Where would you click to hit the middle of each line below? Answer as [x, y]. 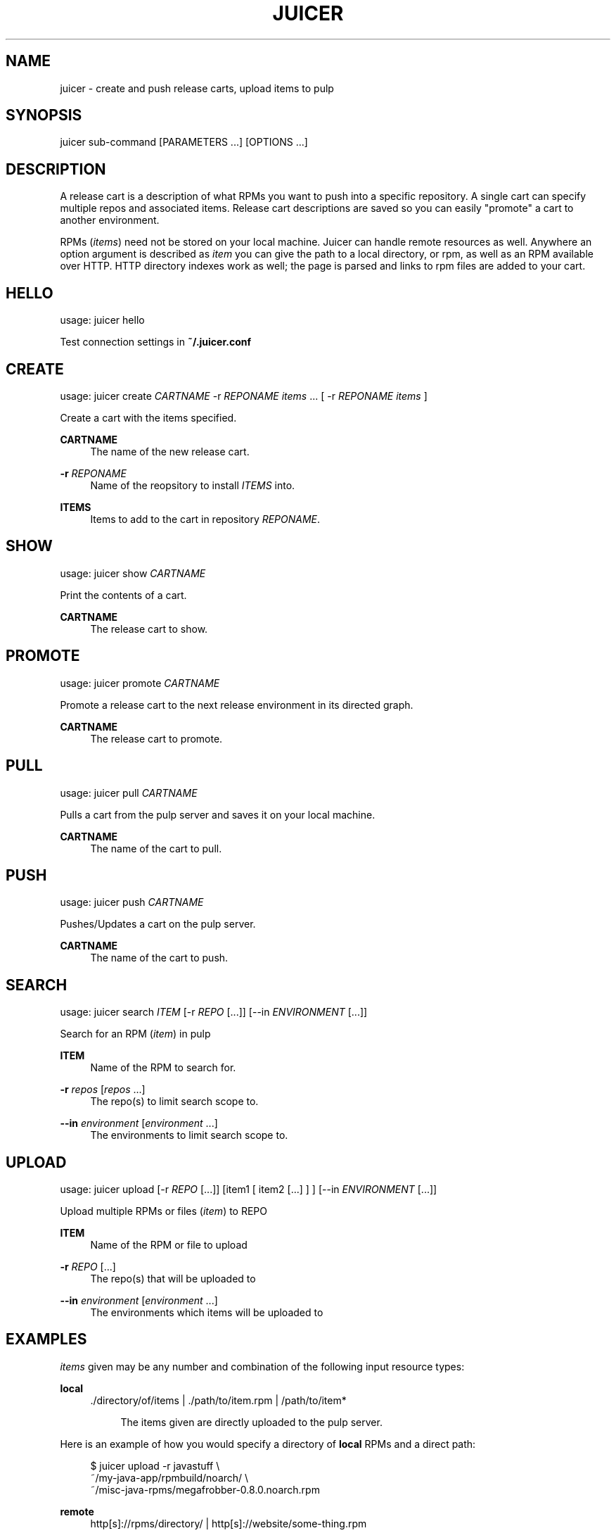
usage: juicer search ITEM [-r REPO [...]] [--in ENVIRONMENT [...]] [214, 1012]
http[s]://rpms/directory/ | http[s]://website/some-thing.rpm [229, 1523]
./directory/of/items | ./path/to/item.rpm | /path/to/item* [218, 1400]
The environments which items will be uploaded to [207, 1313]
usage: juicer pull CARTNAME [129, 793]
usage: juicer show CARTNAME [133, 573]
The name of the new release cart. [170, 451]
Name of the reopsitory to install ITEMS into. [193, 485]
